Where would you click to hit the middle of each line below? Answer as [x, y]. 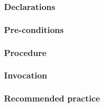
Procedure [25, 52]
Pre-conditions [34, 29]
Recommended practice [52, 98]
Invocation [26, 75]
